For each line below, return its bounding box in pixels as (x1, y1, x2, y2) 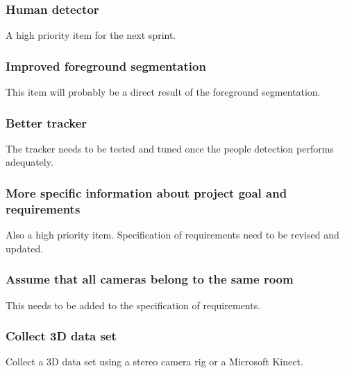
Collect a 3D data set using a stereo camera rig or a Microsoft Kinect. (6, 354, 303, 369)
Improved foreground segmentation (6, 57, 206, 74)
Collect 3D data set (6, 327, 117, 345)
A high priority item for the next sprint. (6, 28, 176, 42)
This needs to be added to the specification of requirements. (6, 297, 261, 312)
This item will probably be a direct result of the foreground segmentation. (6, 85, 321, 99)
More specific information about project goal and (6, 184, 287, 201)
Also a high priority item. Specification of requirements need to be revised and (6, 227, 339, 242)
